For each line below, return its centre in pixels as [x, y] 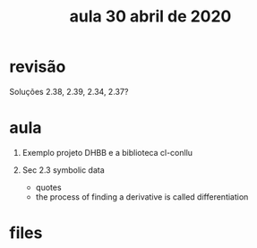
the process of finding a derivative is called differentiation [142, 197]
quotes [48, 187]
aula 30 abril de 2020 [150, 17]
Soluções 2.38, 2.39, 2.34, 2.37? [69, 91]
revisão [38, 67]
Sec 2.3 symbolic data [63, 170]
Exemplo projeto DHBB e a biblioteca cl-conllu [107, 152]
